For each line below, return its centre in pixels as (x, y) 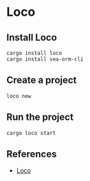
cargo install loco (34, 53)
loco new (19, 96)
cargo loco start (31, 133)
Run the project (40, 117)
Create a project (42, 80)
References (32, 155)
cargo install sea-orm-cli (45, 59)
